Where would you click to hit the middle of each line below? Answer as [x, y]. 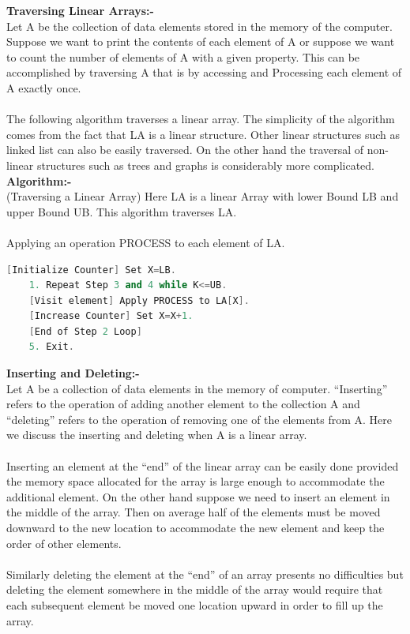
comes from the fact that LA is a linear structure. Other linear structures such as [203, 134]
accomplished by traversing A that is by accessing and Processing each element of [204, 72]
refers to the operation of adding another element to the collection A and [183, 404]
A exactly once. [44, 87]
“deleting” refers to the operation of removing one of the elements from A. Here [199, 419]
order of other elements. [64, 543]
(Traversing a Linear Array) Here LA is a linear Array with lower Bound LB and [203, 196]
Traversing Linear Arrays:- [80, 10]
